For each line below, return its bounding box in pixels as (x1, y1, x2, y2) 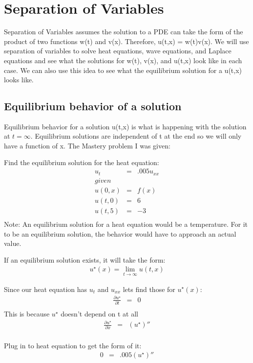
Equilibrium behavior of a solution (4, 98, 182, 114)
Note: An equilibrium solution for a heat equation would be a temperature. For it (4, 218, 248, 229)
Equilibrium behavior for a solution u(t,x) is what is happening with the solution (4, 121, 247, 131)
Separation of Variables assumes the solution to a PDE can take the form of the (4, 26, 243, 37)
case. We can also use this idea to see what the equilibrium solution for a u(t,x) (4, 65, 242, 75)
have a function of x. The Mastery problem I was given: (4, 141, 170, 151)
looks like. (4, 74, 34, 85)
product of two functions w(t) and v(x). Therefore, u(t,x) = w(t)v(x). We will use (4, 36, 249, 46)
